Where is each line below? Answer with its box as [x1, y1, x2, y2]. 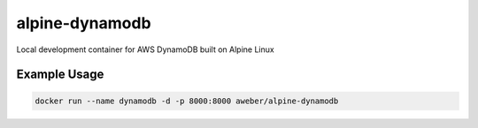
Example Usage [16, 67, 104, 82]
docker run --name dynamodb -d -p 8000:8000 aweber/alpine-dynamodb [35, 95, 339, 106]
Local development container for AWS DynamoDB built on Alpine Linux [16, 44, 274, 55]
